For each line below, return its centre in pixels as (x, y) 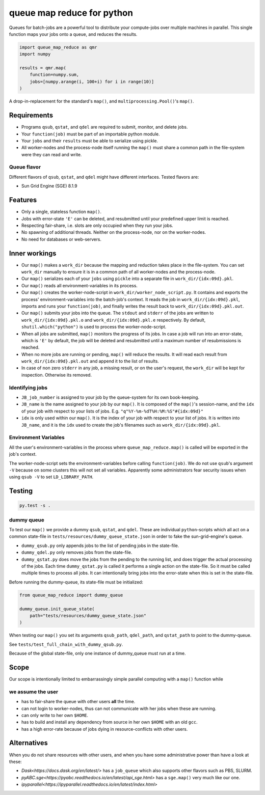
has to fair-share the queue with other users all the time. (78, 702)
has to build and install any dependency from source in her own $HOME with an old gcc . (109, 722)
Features (23, 200)
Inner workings (33, 253)
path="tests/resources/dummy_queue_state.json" (88, 616)
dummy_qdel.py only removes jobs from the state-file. (77, 552)
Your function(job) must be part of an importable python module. (91, 134)
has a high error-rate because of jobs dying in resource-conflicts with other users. (105, 729)
